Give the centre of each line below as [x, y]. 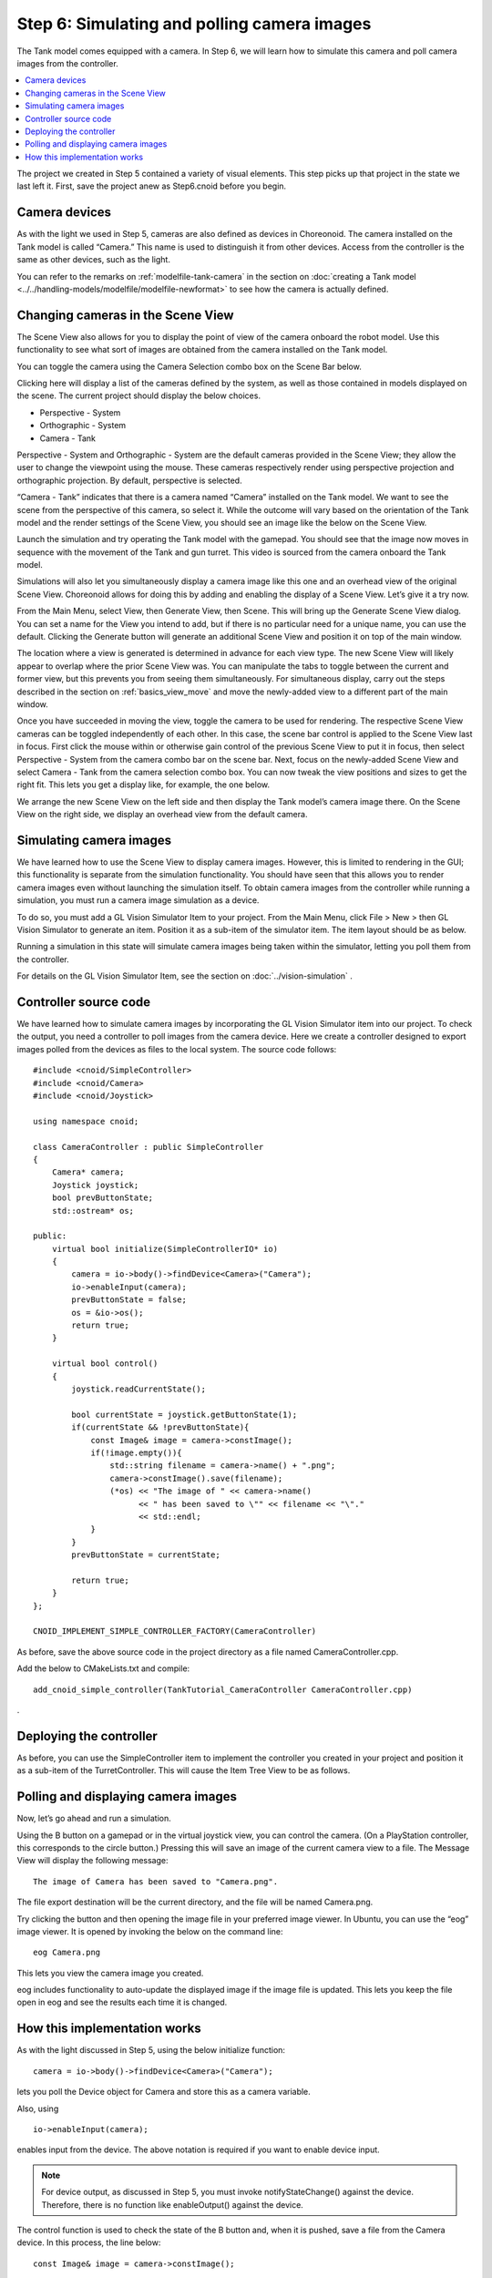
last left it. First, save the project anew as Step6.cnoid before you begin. [152, 186]
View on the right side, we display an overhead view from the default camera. [162, 815]
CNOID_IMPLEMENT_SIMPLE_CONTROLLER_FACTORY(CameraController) [175, 1632]
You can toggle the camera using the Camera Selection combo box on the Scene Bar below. [189, 366]
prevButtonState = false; [129, 1300]
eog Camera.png [67, 1953]
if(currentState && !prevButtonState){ [160, 1427]
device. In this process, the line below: [89, 2242]
